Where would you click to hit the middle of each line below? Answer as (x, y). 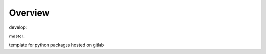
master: (17, 36)
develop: (18, 27)
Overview (29, 13)
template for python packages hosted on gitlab (57, 45)
